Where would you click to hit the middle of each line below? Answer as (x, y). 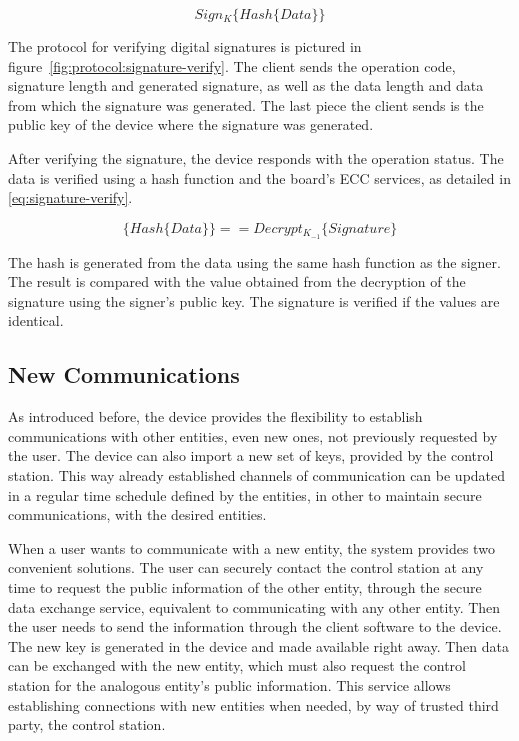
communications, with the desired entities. (137, 514)
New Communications (124, 374)
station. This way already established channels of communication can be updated (257, 474)
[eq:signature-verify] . (70, 197)
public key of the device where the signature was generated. (191, 124)
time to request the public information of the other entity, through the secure (245, 586)
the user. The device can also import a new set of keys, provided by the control (251, 455)
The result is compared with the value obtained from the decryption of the (237, 281)
